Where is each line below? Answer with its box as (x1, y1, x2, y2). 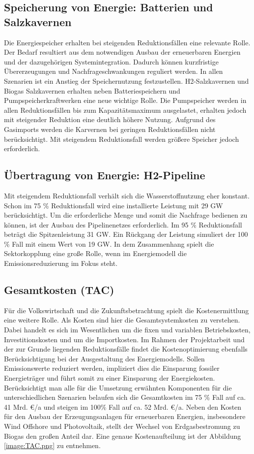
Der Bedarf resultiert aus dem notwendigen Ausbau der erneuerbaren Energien (4, 47, 241, 57)
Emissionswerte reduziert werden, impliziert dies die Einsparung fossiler (4, 363, 220, 373)
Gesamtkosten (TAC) (4, 282, 114, 297)
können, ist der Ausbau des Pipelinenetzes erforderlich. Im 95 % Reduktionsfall (4, 219, 242, 229)
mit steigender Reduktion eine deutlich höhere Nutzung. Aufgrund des (4, 114, 216, 125)
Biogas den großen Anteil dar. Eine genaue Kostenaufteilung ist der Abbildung (4, 430, 241, 441)
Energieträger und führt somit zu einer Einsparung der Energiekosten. (4, 373, 215, 383)
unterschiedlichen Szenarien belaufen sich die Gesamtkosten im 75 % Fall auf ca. (4, 392, 246, 402)
